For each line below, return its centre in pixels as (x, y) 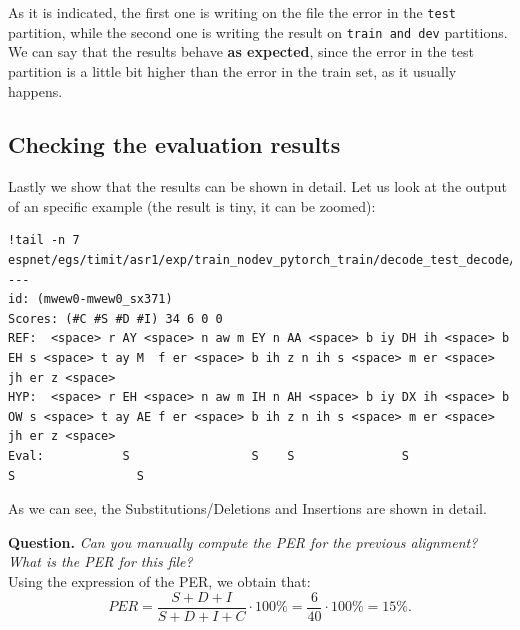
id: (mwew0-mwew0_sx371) (90, 299)
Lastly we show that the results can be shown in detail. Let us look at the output (258, 186)
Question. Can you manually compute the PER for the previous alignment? (243, 541)
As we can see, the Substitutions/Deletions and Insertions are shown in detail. (247, 508)
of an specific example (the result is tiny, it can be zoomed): (192, 205)
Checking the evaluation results (174, 144)
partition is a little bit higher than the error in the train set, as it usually (232, 70)
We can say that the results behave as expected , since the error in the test (241, 51)
